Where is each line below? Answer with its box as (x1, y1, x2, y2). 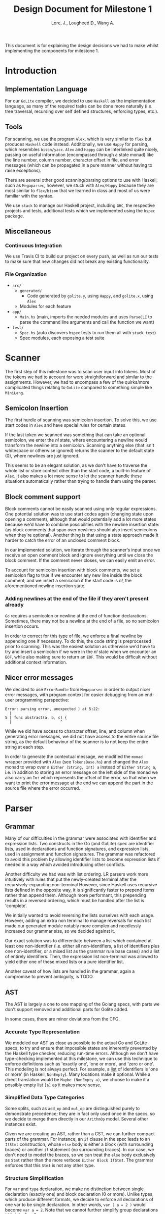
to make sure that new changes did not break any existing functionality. (5, 258, 150, 264)
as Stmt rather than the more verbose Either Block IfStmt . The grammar (5, 1157, 154, 1163)
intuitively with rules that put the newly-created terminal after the (5, 876, 137, 882)
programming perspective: (15, 697, 69, 703)
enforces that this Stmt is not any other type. (5, 1162, 95, 1168)
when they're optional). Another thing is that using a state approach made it (5, 532, 159, 538)
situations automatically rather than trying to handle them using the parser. (5, 478, 157, 484)
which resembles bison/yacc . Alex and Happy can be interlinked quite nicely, (5, 146, 159, 152)
